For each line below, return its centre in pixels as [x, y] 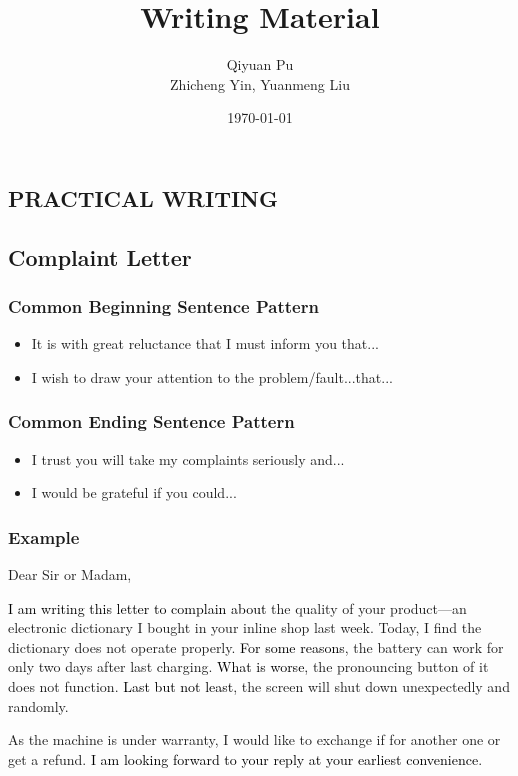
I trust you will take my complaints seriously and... [188, 458]
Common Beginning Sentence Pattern [163, 306]
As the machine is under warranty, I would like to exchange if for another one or [254, 739]
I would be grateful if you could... [134, 492]
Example [44, 536]
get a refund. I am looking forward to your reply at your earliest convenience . [245, 758]
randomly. [38, 705]
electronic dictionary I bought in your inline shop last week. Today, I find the [245, 627]
